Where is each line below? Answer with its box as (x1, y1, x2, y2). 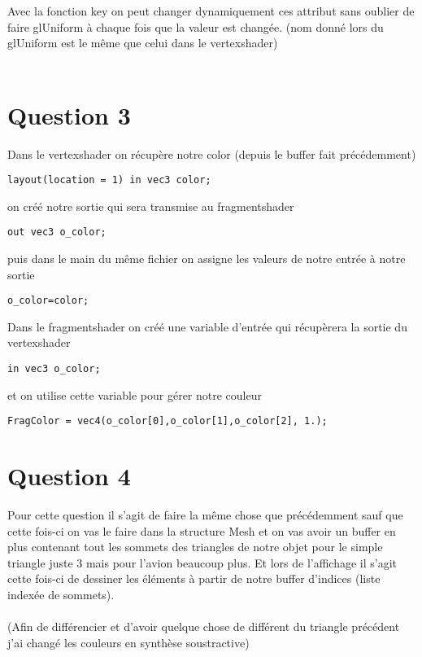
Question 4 (7, 459, 131, 493)
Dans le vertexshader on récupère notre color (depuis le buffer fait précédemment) (7, 145, 416, 162)
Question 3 (7, 98, 131, 131)
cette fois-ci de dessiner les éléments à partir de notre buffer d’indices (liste (7, 570, 381, 587)
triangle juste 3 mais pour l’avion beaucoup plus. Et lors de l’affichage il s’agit (7, 554, 398, 571)
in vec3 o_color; (7, 363, 101, 375)
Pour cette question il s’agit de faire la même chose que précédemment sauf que (7, 506, 403, 523)
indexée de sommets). (7, 586, 115, 603)
